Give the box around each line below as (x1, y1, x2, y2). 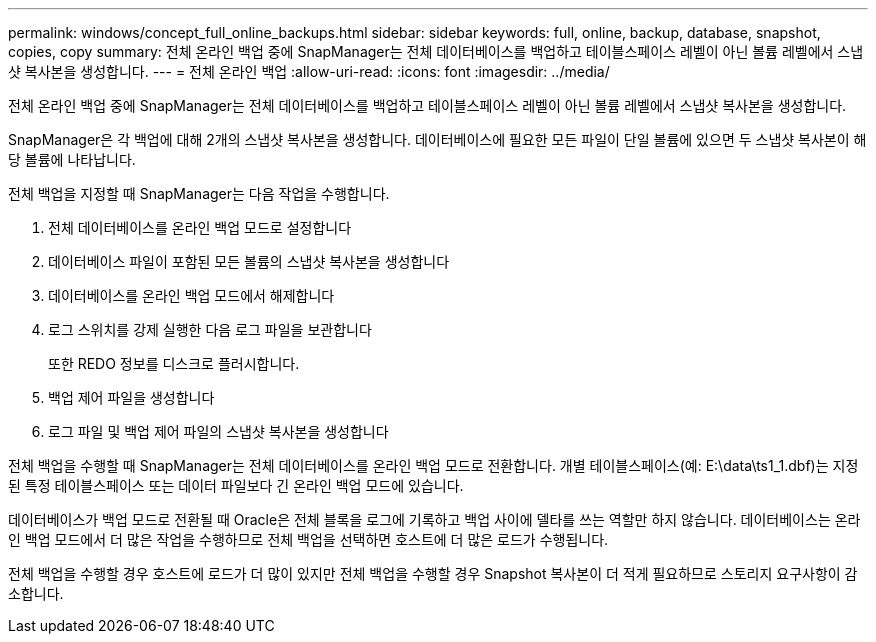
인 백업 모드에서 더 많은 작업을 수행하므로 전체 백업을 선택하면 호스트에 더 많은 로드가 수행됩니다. (8, 531, 609, 548)
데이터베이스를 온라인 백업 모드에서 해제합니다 (48, 287, 335, 304)
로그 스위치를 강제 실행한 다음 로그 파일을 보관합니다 (48, 321, 372, 338)
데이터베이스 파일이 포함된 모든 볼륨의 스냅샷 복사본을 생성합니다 (48, 253, 450, 270)
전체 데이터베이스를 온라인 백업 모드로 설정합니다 (48, 219, 352, 236)
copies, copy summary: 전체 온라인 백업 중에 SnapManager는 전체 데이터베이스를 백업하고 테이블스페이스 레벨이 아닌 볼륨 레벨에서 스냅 (8, 43, 864, 60)
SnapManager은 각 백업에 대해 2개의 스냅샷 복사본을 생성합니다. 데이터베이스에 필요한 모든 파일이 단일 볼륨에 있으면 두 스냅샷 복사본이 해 (8, 131, 867, 148)
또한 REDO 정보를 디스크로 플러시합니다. (48, 355, 300, 372)
